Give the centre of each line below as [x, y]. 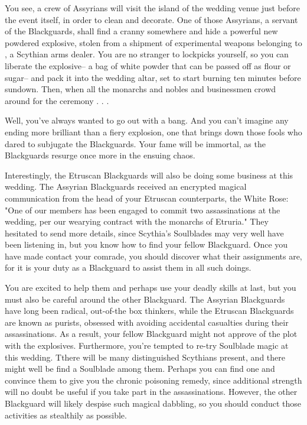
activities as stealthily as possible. [66, 415]
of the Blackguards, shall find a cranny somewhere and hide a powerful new [141, 31]
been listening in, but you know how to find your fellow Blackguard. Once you [146, 244]
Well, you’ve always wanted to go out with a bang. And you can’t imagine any [147, 120]
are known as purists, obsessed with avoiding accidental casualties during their [147, 322]
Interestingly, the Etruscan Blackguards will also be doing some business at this [149, 175]
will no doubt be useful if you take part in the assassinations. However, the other [151, 392]
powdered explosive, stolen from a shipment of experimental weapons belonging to [153, 42]
